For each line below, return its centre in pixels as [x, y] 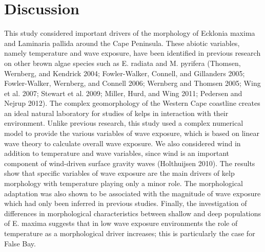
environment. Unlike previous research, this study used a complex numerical [124, 123]
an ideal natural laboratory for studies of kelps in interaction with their [116, 113]
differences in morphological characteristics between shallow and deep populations [133, 213]
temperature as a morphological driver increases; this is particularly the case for [130, 233]
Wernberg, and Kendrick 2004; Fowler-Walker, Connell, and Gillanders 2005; [125, 73]
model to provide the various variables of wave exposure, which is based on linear [132, 133]
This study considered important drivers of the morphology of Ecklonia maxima [130, 33]
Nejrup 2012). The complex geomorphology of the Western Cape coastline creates [132, 103]
